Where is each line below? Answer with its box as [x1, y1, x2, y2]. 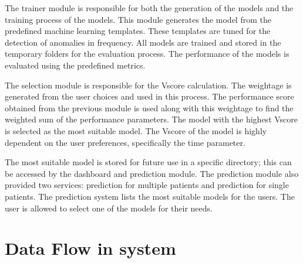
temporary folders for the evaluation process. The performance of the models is [5, 47, 289, 60]
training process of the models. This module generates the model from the [5, 13, 271, 25]
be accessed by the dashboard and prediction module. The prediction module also [5, 167, 299, 179]
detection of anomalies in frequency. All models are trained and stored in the [5, 36, 281, 48]
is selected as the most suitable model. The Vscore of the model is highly [5, 124, 267, 136]
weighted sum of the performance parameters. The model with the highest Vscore [5, 113, 298, 125]
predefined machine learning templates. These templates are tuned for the [5, 25, 271, 37]
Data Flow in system [5, 236, 176, 260]
